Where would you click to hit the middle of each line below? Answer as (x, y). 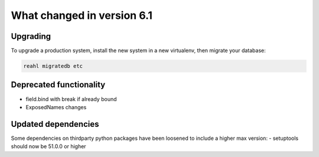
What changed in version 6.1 (82, 15)
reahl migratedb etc (53, 66)
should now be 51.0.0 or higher (48, 146)
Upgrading (31, 36)
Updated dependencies (55, 124)
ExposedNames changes (56, 107)
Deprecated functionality (58, 85)
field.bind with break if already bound (71, 99)
